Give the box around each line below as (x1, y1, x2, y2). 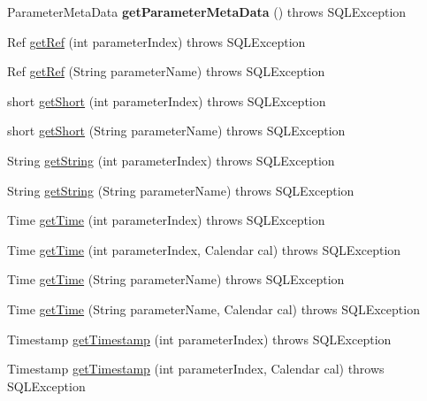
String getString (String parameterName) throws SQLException (7, 181, 355, 199)
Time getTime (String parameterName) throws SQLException (7, 270, 345, 289)
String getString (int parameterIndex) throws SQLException (7, 150, 335, 169)
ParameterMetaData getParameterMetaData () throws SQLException (7, 3, 407, 20)
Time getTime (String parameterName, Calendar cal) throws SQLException (7, 299, 420, 318)
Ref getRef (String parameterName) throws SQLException (7, 62, 325, 81)
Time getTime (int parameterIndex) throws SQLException (7, 211, 325, 229)
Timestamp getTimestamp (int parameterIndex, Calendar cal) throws (7, 359, 385, 378)
